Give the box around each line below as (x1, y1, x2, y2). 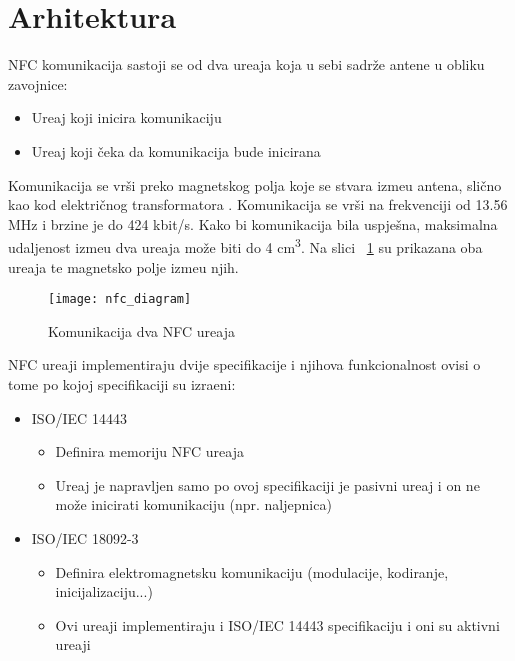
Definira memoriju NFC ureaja (55, 441, 244, 462)
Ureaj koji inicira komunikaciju (31, 107, 222, 128)
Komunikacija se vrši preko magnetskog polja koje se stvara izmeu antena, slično (8, 174, 502, 195)
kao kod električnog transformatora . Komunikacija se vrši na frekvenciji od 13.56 (8, 194, 508, 215)
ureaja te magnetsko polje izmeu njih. (8, 256, 239, 277)
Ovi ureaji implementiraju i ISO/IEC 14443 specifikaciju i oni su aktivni (55, 614, 500, 635)
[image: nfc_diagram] (48, 292, 192, 307)
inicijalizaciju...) (55, 581, 153, 602)
